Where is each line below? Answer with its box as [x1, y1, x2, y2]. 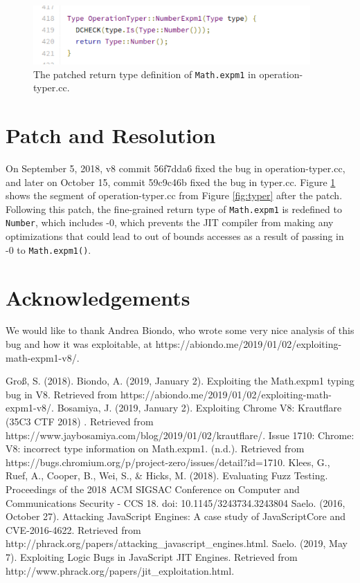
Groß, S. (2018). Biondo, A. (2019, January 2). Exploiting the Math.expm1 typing [6, 373, 354, 388]
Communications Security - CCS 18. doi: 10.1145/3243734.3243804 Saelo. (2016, [6, 495, 345, 510]
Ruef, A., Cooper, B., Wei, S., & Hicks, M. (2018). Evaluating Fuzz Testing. [6, 468, 328, 483]
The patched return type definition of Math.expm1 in [33, 66, 256, 81]
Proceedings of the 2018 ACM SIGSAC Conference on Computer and [6, 482, 300, 497]
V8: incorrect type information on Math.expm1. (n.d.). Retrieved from [6, 441, 305, 456]
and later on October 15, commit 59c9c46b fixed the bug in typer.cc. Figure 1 [6, 174, 336, 189]
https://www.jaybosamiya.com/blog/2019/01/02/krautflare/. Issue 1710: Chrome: [6, 427, 354, 442]
